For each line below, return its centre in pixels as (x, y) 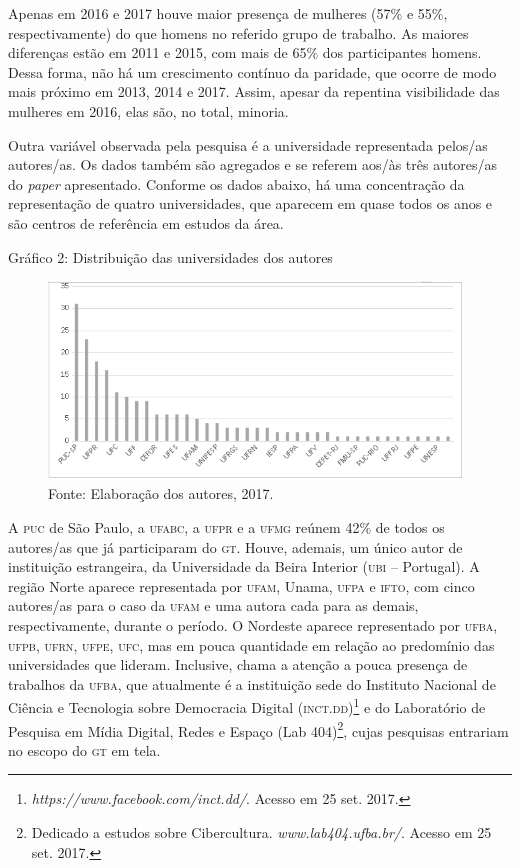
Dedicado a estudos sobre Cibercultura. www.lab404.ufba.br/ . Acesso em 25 (261, 831)
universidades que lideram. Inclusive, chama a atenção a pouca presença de (238, 664)
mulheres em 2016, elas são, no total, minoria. (148, 110)
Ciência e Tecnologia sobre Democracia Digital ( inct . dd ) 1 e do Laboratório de (247, 705)
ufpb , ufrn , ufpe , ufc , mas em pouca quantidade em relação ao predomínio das (251, 644)
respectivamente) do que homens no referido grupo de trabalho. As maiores (238, 32)
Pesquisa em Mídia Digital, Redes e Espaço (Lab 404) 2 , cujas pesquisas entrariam (258, 729)
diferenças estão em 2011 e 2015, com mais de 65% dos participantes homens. (245, 52)
